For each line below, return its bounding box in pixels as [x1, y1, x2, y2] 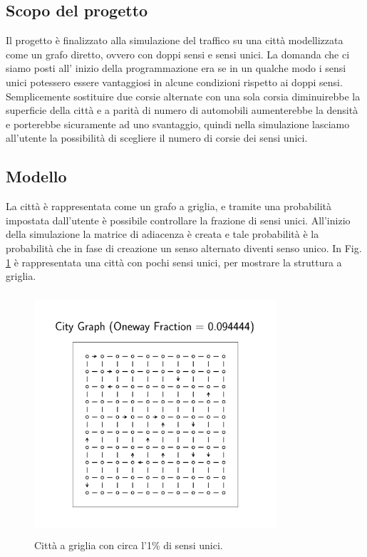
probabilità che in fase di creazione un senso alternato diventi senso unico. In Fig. [6, 240, 362, 255]
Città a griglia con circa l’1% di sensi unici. [34, 538, 223, 553]
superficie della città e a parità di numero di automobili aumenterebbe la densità [6, 103, 358, 118]
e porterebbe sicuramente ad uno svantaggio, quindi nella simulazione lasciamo [6, 116, 350, 131]
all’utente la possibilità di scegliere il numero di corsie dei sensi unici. [6, 130, 308, 145]
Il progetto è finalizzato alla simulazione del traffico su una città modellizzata [6, 33, 343, 48]
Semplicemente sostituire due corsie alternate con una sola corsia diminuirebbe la [6, 88, 361, 103]
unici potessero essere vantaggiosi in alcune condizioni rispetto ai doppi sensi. [6, 74, 343, 89]
